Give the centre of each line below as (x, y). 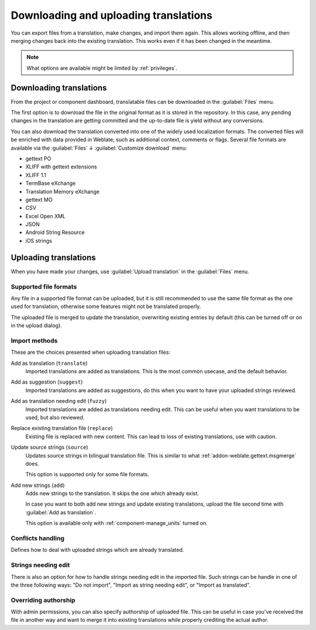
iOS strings (39, 241)
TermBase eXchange (51, 183)
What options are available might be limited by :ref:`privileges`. (102, 68)
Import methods (34, 340)
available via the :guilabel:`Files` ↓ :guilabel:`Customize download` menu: (99, 148)
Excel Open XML (45, 216)
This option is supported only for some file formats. (87, 475)
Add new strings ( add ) (38, 485)
